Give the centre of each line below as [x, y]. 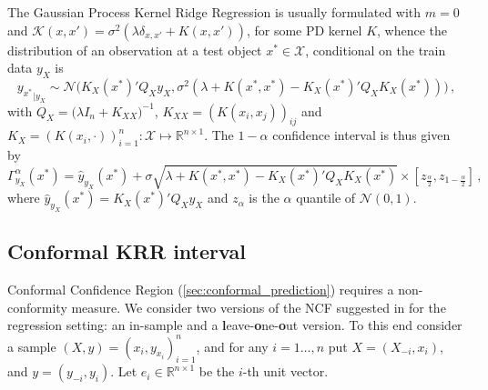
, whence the [412, 30]
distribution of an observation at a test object [135, 50]
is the [264, 198]
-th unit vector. [285, 371]
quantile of [326, 198]
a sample [32, 346]
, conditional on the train [376, 50]
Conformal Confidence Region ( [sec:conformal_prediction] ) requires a [201, 290]
